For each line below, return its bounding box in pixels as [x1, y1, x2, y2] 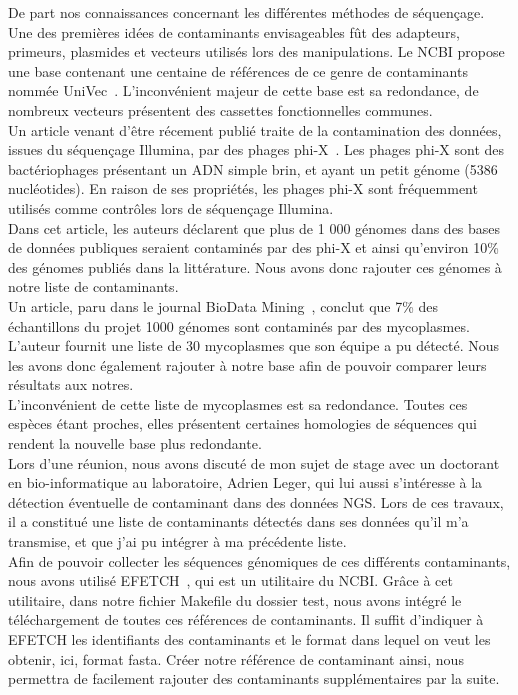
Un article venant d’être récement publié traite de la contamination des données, [8, 119, 502, 140]
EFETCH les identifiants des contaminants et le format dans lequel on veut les [8, 629, 491, 649]
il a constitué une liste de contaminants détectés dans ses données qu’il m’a [8, 511, 469, 532]
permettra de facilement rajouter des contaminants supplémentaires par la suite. [8, 668, 500, 689]
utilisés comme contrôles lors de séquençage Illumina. [8, 197, 334, 218]
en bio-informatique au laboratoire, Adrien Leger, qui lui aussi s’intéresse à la [8, 472, 483, 493]
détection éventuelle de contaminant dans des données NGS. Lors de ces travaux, [8, 491, 504, 512]
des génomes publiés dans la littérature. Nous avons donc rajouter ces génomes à [8, 256, 502, 277]
